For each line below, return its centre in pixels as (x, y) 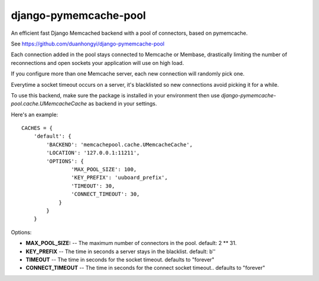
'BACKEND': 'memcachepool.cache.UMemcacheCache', (120, 144)
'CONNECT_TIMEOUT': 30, (105, 194)
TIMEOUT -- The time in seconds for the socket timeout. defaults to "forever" (120, 259)
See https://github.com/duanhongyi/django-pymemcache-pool (88, 44)
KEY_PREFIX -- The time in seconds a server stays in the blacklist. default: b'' (121, 251)
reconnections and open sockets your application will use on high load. (97, 63)
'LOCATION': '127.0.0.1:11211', (93, 153)
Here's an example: (35, 115)
